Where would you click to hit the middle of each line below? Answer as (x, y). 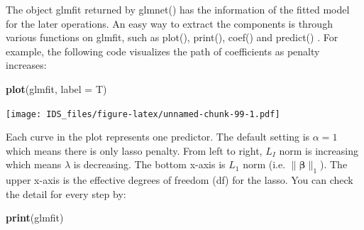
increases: (26, 65)
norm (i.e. (264, 164)
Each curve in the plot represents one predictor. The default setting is (158, 137)
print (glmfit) (35, 218)
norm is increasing (319, 150)
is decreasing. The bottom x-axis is (149, 164)
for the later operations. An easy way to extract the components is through (169, 23)
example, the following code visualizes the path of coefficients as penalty (163, 51)
